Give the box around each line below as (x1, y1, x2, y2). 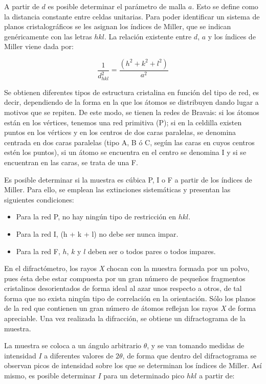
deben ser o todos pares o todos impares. (88, 245, 216, 256)
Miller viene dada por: (4, 41, 74, 52)
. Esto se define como (192, 1, 258, 11)
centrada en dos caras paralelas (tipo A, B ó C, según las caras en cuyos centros (4, 137, 255, 147)
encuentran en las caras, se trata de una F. (4, 156, 138, 167)
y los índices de (208, 31, 256, 41)
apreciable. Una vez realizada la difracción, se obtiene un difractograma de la (4, 313, 246, 324)
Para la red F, (16, 245, 60, 256)
